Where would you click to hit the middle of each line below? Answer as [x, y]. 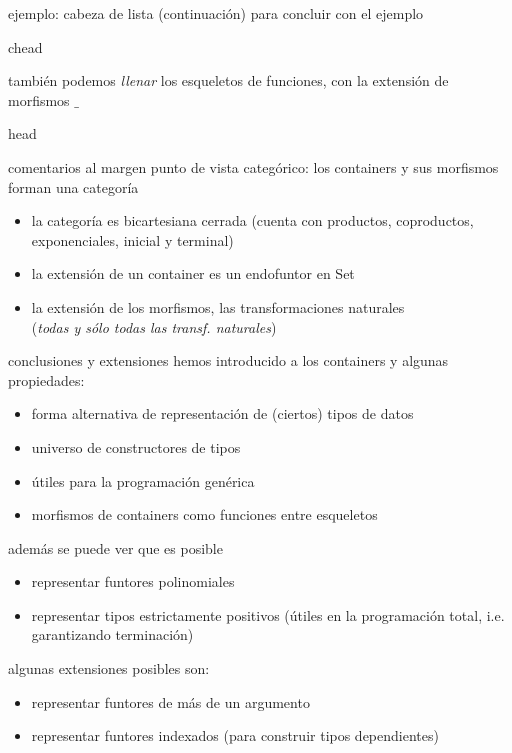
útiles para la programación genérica [143, 480]
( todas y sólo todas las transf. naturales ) [154, 326]
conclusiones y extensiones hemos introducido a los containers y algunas [228, 360]
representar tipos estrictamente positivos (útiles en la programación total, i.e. [268, 614]
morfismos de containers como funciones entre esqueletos [204, 514]
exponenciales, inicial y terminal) [132, 239]
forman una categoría [73, 186]
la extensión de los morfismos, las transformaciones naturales [218, 306]
